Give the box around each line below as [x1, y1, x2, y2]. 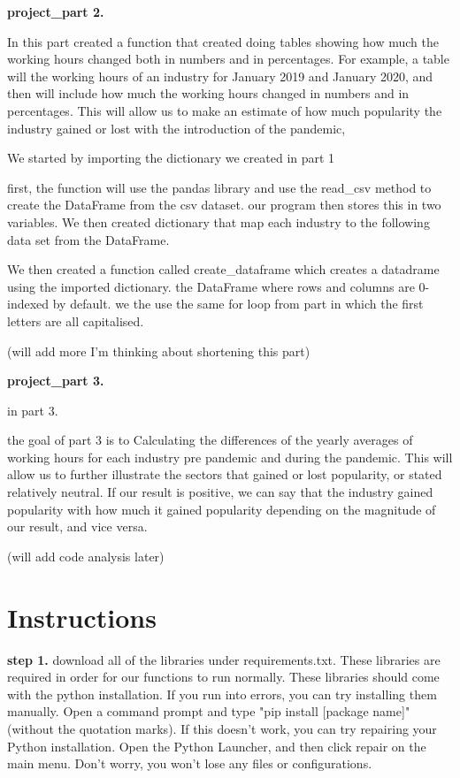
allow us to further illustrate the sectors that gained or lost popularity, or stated [7, 465, 442, 484]
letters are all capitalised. [7, 311, 144, 330]
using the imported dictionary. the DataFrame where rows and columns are [7, 277, 415, 295]
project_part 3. [7, 371, 104, 390]
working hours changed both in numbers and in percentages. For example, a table [7, 50, 449, 68]
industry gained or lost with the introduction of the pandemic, [7, 118, 346, 137]
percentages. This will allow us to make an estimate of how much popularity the [7, 101, 442, 119]
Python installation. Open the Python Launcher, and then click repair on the [7, 736, 426, 755]
